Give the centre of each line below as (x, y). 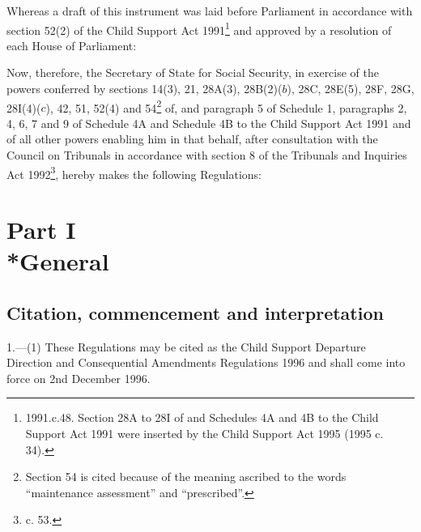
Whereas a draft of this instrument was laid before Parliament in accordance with (210, 11)
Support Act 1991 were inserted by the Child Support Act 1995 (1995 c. (204, 434)
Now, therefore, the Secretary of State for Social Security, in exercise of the (193, 72)
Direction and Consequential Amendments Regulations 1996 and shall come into (206, 362)
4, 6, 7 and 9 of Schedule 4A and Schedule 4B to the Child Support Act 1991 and (209, 123)
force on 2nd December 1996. (79, 378)
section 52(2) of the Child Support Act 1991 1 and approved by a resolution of (199, 28)
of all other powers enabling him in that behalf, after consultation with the (192, 139)
